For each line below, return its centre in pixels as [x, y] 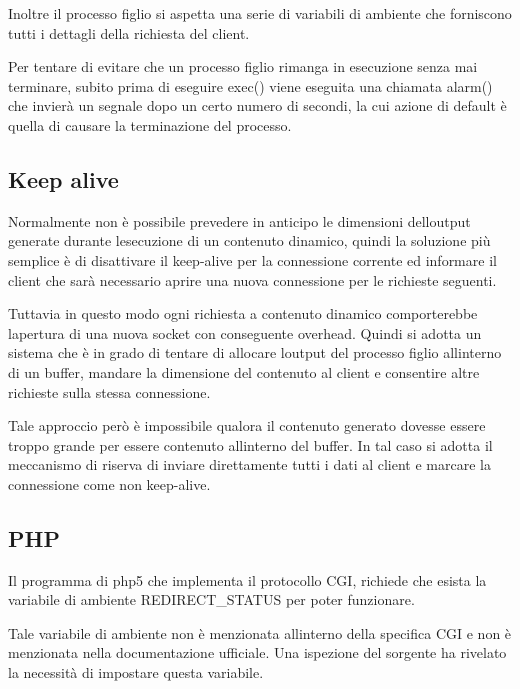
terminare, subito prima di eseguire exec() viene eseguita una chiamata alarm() [250, 85]
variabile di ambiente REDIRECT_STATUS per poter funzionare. [211, 599]
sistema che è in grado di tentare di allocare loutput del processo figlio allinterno [255, 352]
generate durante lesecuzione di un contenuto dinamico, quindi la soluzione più [249, 240]
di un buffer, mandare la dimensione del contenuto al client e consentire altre [244, 371]
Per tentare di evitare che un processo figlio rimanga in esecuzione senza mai [243, 66]
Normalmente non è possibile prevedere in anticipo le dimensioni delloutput [239, 220]
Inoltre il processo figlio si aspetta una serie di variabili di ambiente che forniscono [260, 13]
